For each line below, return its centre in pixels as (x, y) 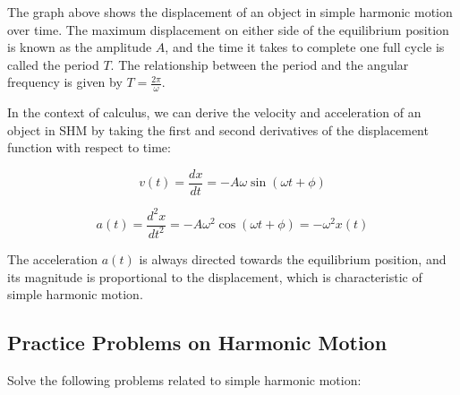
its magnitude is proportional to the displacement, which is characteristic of (215, 276)
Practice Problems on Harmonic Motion (197, 343)
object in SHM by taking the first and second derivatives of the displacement (218, 129)
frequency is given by (65, 82)
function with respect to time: (89, 147)
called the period (53, 64)
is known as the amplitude (80, 47)
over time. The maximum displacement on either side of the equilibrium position (228, 29)
